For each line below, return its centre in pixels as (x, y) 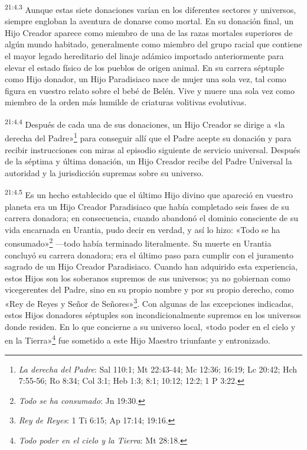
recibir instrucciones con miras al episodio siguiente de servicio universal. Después (153, 149)
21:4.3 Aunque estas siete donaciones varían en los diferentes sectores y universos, (151, 9)
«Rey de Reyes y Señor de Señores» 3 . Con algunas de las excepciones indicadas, (149, 302)
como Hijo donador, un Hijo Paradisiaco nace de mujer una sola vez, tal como (146, 79)
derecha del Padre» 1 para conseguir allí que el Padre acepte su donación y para (148, 137)
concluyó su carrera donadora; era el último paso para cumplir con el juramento (149, 255)
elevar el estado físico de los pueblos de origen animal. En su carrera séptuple (144, 67)
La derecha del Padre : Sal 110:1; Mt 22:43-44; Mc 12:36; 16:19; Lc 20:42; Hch (158, 369)
